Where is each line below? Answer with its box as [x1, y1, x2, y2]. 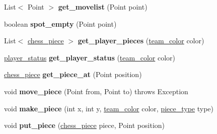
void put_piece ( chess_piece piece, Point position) [4, 120, 165, 130]
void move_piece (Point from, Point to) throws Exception [4, 86, 188, 96]
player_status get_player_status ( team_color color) [4, 52, 175, 62]
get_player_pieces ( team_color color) [78, 35, 204, 46]
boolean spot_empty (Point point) [4, 18, 117, 29]
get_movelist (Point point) [58, 2, 148, 12]
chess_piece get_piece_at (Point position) [4, 69, 142, 80]
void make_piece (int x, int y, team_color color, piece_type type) [4, 103, 213, 113]
